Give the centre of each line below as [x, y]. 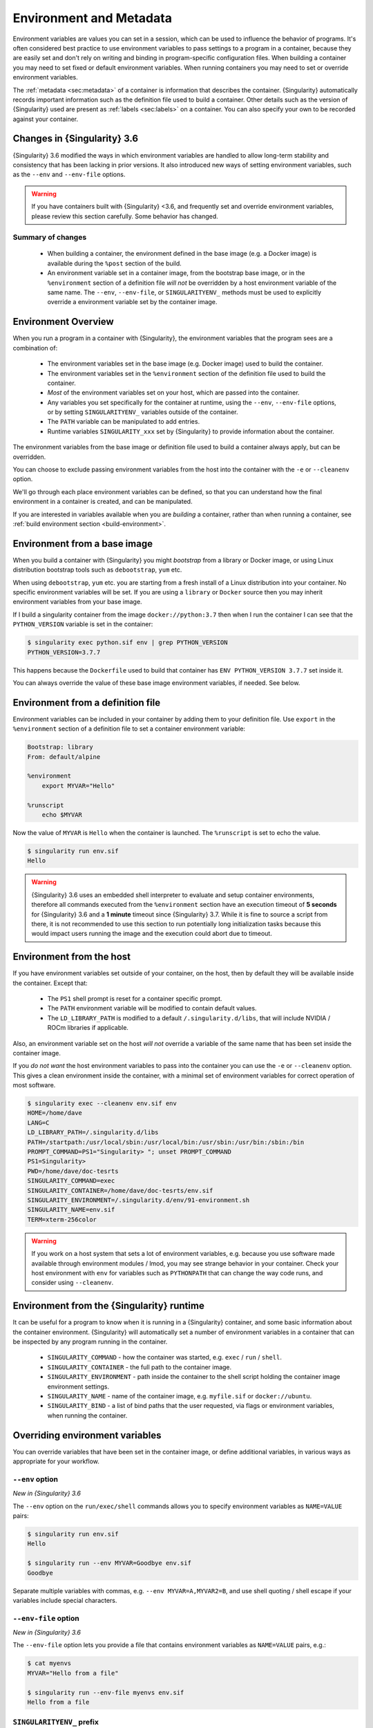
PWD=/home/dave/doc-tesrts [73, 1171]
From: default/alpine [64, 757]
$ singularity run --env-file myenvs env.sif [106, 1692]
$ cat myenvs [49, 1663]
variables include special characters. [65, 1600]
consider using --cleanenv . [73, 1283]
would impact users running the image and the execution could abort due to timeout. [152, 934]
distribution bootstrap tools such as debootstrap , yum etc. [97, 570]
